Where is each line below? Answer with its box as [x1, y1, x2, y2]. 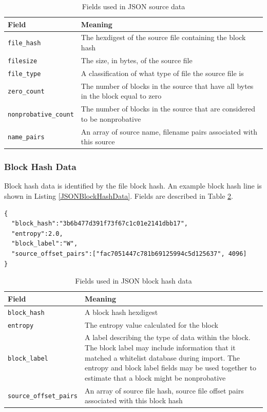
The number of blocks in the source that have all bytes [81, 80, 254, 91]
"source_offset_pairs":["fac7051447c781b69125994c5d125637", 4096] [11, 250, 247, 258]
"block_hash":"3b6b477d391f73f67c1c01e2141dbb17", [11, 220, 188, 228]
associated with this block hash [85, 395, 183, 406]
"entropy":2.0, [11, 230, 63, 237]
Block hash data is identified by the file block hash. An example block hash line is [4, 180, 262, 191]
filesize [8, 57, 37, 65]
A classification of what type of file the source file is [81, 67, 244, 78]
